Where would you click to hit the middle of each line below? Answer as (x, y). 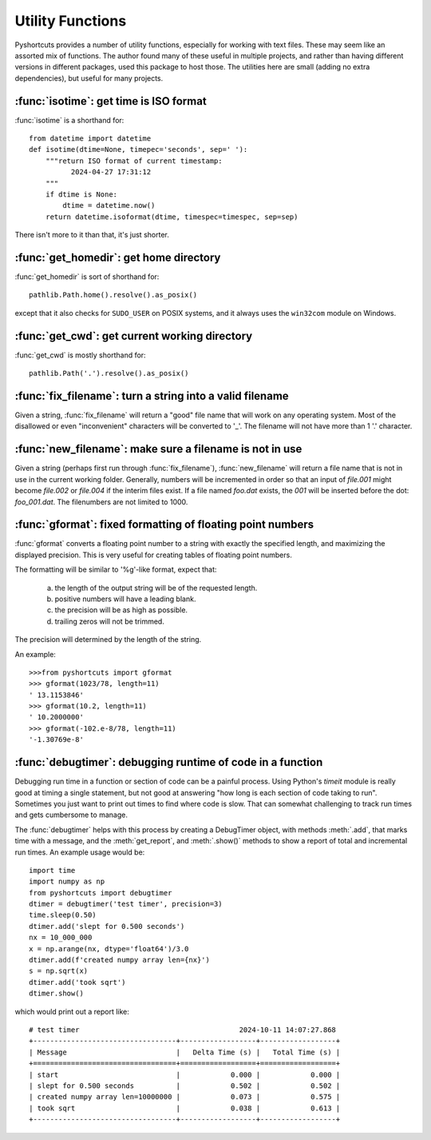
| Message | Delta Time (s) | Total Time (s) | (185, 1052)
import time (52, 870)
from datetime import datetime (90, 139)
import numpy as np (67, 882)
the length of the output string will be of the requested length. (156, 588)
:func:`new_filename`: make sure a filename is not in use (158, 449)
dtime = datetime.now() (109, 205)
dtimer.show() (56, 994)
